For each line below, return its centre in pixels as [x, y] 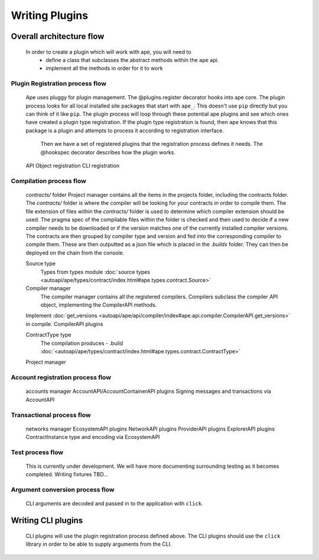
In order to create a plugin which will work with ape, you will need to [108, 52]
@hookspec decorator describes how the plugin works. [108, 152]
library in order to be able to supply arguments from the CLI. [99, 544]
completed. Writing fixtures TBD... [67, 474]
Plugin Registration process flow [58, 84]
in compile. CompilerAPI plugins [64, 324]
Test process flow [37, 452]
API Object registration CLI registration [73, 166]
